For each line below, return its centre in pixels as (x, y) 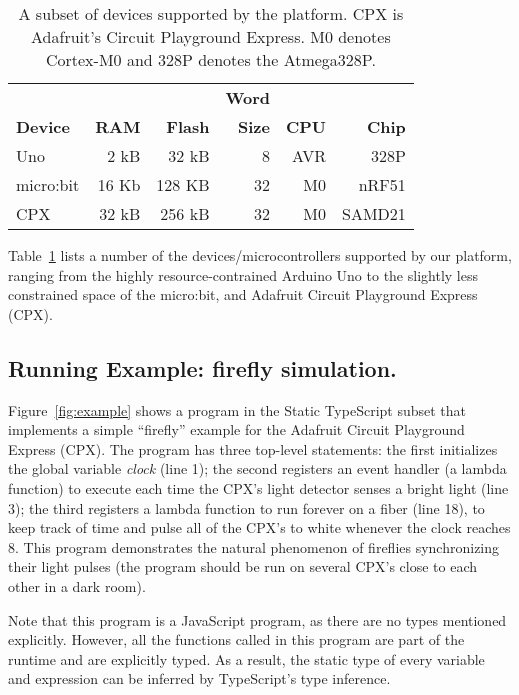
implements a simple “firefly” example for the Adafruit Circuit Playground (236, 429)
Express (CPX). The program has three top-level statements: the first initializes (253, 448)
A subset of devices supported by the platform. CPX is (211, 13)
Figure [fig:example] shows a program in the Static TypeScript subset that (237, 409)
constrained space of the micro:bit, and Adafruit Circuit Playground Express (243, 294)
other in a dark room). (77, 585)
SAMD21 (374, 213)
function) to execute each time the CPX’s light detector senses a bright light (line (258, 487)
